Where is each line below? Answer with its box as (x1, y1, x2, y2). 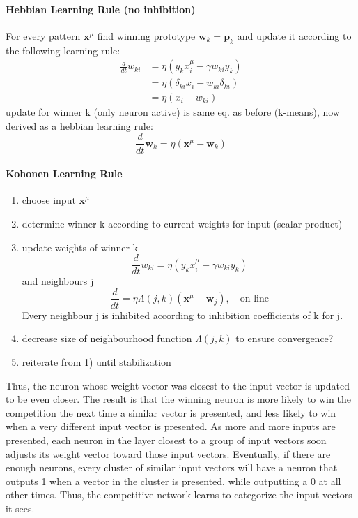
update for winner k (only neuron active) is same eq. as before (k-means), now (6, 105, 340, 119)
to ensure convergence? (235, 331, 334, 346)
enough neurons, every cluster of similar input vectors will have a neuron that (6, 460, 338, 475)
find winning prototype (97, 28, 196, 43)
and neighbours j (22, 274, 94, 288)
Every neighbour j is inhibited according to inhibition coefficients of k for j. (22, 307, 343, 322)
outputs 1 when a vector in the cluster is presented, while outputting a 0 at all (6, 473, 341, 488)
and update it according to (237, 28, 352, 43)
